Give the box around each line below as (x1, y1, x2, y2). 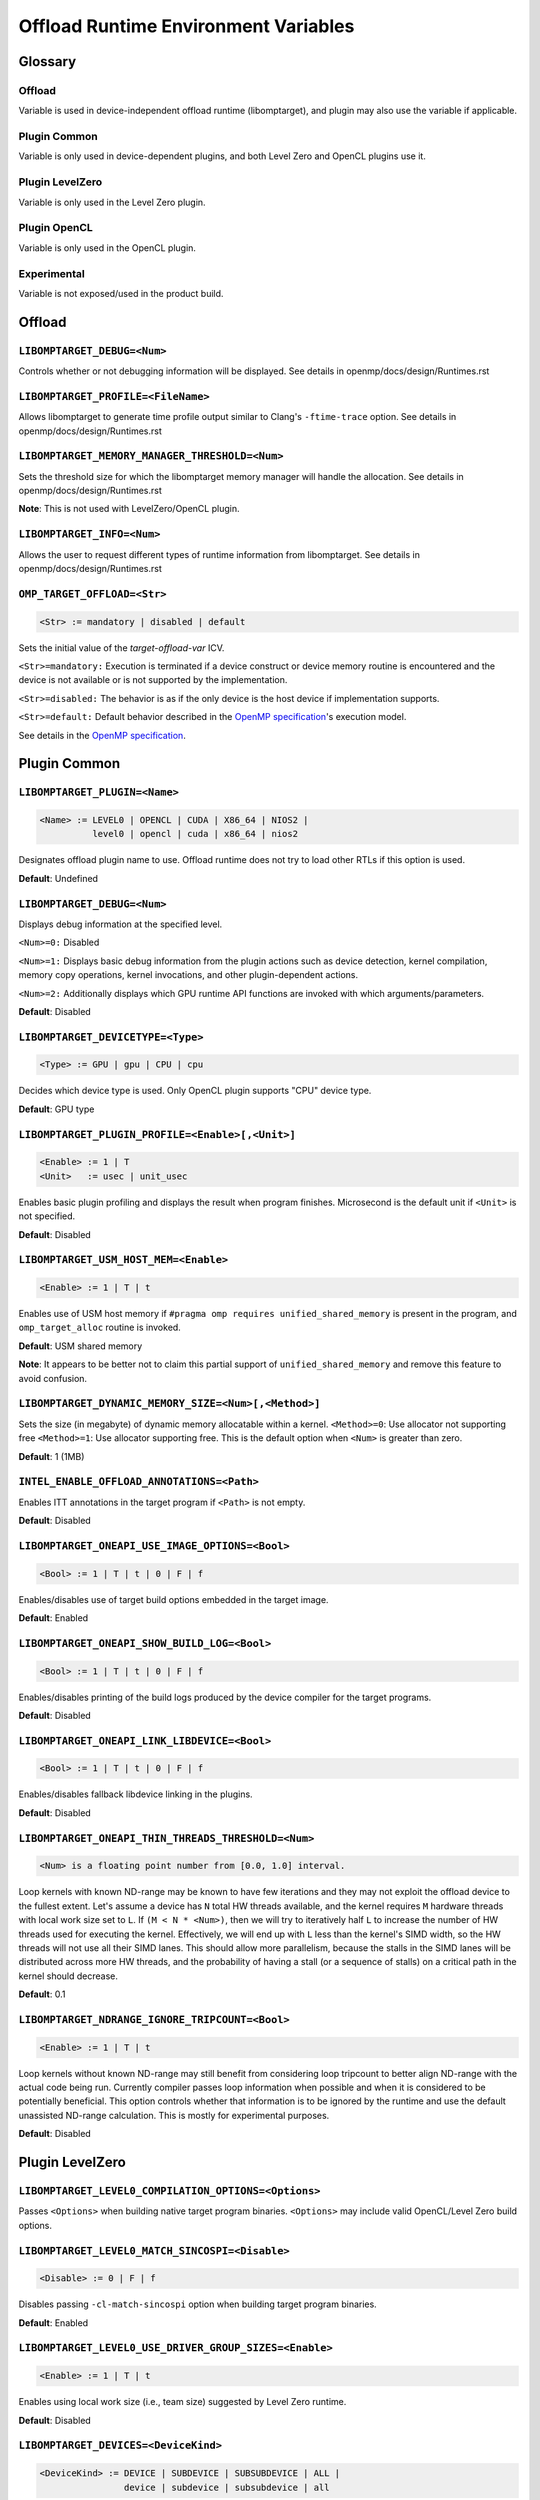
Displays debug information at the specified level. (18, 918, 223, 930)
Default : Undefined (18, 872, 99, 884)
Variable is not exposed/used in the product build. (18, 287, 224, 299)
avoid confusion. (18, 1372, 88, 1384)
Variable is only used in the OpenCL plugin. (18, 241, 197, 254)
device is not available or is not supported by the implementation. (18, 674, 288, 686)
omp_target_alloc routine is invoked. (18, 1321, 182, 1334)
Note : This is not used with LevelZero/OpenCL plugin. (18, 503, 240, 515)
